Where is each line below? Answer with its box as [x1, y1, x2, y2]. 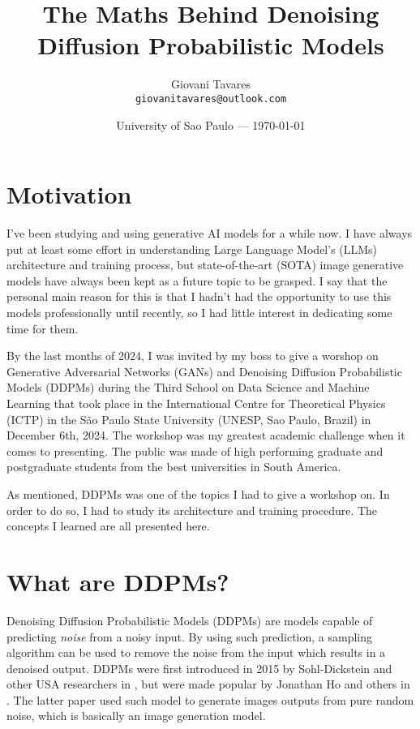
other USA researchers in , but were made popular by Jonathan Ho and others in [6, 675, 410, 693]
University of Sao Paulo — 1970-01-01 [116, 116, 306, 133]
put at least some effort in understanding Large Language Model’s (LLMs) [6, 240, 378, 257]
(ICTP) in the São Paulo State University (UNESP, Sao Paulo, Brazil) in [6, 410, 371, 427]
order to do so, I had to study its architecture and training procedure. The [6, 501, 378, 518]
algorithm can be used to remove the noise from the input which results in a [6, 644, 386, 661]
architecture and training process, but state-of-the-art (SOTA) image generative [6, 256, 404, 273]
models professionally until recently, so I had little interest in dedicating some [6, 304, 392, 321]
